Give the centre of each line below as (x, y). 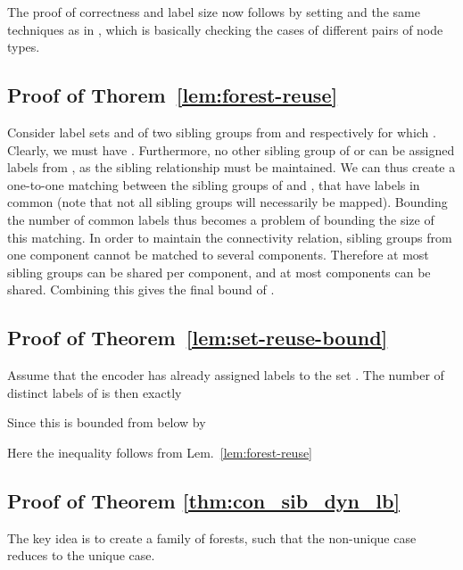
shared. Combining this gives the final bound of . (141, 289)
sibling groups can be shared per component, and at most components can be (219, 272)
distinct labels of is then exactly (95, 392)
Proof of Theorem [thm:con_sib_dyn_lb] (204, 500)
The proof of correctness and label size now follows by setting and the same (214, 12)
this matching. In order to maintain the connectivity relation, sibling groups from (230, 237)
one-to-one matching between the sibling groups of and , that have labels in (214, 184)
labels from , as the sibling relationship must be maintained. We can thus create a (231, 167)
